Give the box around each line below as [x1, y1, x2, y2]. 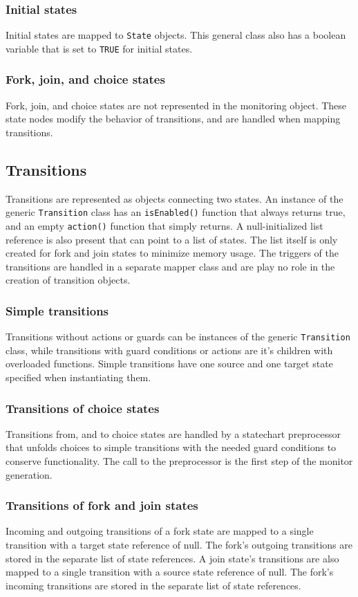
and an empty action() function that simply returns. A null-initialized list [6, 218, 323, 232]
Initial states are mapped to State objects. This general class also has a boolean [6, 28, 346, 42]
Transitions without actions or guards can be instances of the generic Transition [6, 329, 350, 344]
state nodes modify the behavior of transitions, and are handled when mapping [6, 111, 341, 126]
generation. [6, 467, 53, 481]
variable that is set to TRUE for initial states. [6, 41, 193, 55]
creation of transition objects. [6, 273, 131, 287]
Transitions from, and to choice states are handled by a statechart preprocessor [6, 426, 341, 441]
